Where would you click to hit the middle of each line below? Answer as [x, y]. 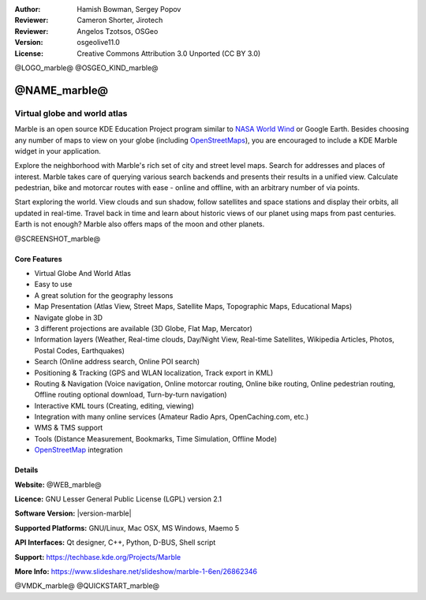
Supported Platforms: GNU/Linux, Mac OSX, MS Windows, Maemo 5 [127, 527]
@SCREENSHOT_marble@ [58, 239]
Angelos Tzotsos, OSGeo [118, 31]
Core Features [38, 259]
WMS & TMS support [69, 428]
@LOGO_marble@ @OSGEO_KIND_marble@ [86, 68]
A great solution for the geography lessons [104, 295]
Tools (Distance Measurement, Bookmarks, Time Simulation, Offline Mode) [156, 438]
